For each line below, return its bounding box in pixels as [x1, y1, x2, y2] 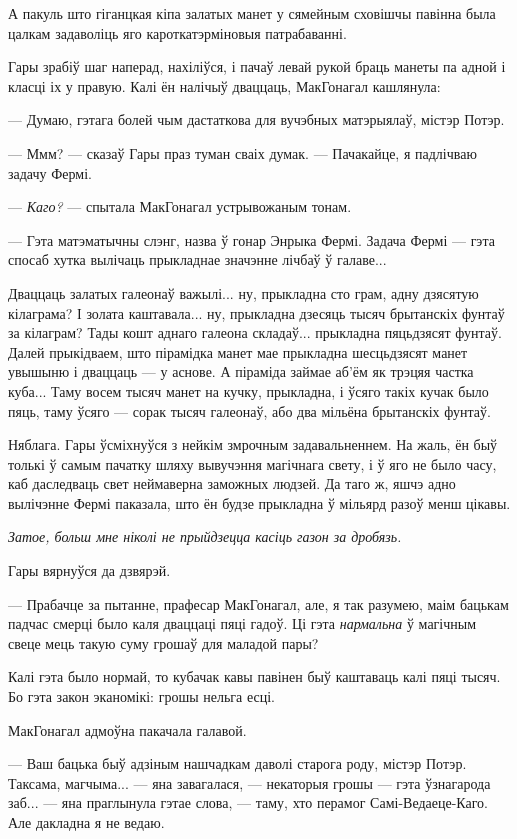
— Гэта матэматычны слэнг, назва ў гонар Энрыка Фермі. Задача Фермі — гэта [8, 229, 495, 250]
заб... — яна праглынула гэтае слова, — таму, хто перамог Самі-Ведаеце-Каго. [8, 792, 488, 813]
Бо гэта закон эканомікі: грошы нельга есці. [8, 686, 275, 707]
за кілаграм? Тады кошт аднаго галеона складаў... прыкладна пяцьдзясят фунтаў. [8, 322, 502, 343]
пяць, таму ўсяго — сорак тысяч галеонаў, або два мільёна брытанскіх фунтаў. [8, 400, 491, 421]
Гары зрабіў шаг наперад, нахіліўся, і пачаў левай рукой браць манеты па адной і [8, 56, 506, 77]
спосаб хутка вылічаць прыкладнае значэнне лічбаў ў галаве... [8, 249, 387, 270]
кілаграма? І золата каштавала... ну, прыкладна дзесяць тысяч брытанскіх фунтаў [8, 302, 505, 323]
